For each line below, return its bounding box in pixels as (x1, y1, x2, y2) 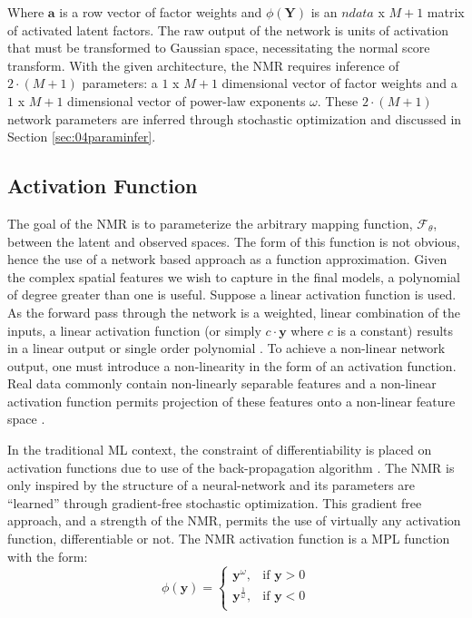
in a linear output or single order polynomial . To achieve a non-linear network (7, 338, 446, 358)
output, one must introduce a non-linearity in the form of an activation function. (7, 356, 457, 375)
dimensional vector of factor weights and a (221, 74, 457, 93)
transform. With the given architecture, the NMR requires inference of (7, 55, 399, 74)
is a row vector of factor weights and (59, 3, 262, 21)
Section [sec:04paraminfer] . (7, 127, 156, 146)
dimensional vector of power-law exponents (67, 91, 306, 110)
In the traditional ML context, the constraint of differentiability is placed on (7, 440, 432, 459)
